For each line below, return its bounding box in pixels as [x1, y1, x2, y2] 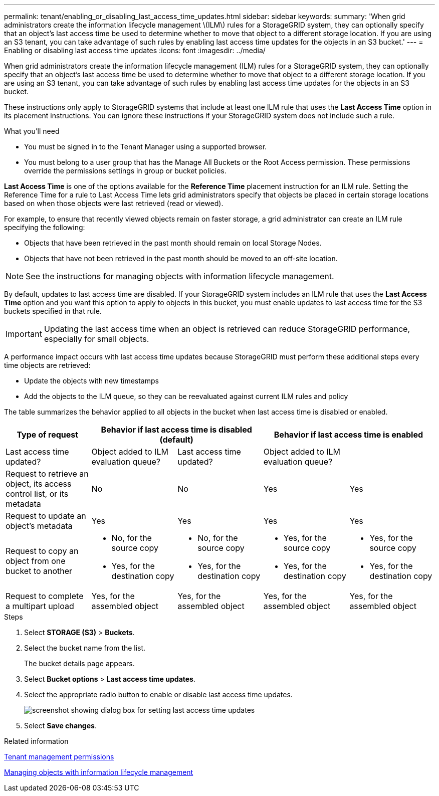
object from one [6, 556, 66, 566]
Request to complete [6, 591, 84, 601]
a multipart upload [6, 601, 74, 611]
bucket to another [6, 566, 73, 576]
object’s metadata [6, 521, 73, 531]
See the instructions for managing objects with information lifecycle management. [26, 271, 334, 281]
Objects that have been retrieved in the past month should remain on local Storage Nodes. [24, 239, 322, 247]
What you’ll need [4, 127, 60, 135]
